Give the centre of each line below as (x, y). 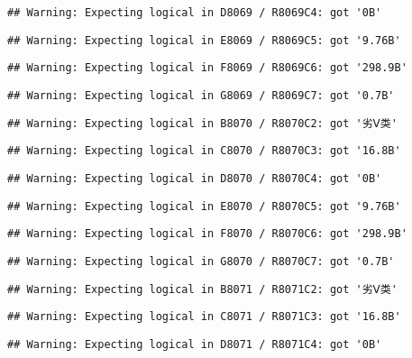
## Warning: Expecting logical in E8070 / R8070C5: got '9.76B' (204, 206)
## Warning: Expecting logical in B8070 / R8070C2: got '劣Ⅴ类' (202, 123)
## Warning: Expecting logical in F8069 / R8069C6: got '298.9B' (207, 68)
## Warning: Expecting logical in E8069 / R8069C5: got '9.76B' (204, 40)
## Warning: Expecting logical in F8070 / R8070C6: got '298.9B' (207, 234)
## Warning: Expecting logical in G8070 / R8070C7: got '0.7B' (201, 261)
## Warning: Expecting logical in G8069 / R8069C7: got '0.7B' (201, 95)
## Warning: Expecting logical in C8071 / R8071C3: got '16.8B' (204, 317)
